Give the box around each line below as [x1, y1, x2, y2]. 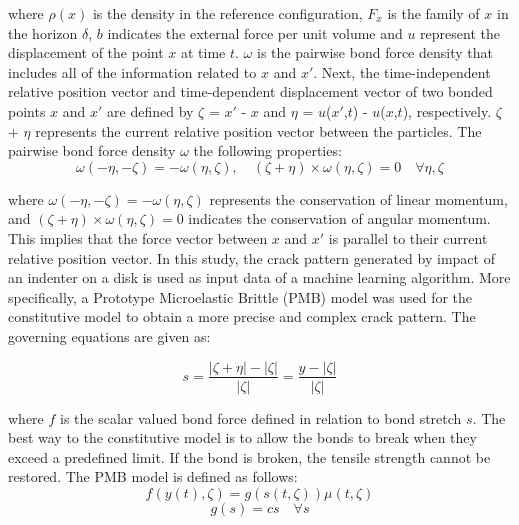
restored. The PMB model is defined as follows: [8, 466, 298, 487]
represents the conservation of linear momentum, [209, 188, 508, 209]
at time [180, 42, 226, 63]
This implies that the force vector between [8, 227, 268, 248]
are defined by [107, 100, 194, 121]
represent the [420, 22, 500, 43]
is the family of [387, 3, 480, 23]
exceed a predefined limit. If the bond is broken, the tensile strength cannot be [8, 446, 491, 467]
